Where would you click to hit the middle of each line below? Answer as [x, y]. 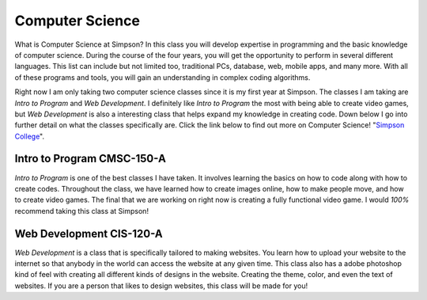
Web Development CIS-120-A [89, 234]
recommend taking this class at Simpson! [82, 211]
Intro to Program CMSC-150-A [90, 159]
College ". [30, 136]
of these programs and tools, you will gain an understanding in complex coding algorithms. [162, 77]
